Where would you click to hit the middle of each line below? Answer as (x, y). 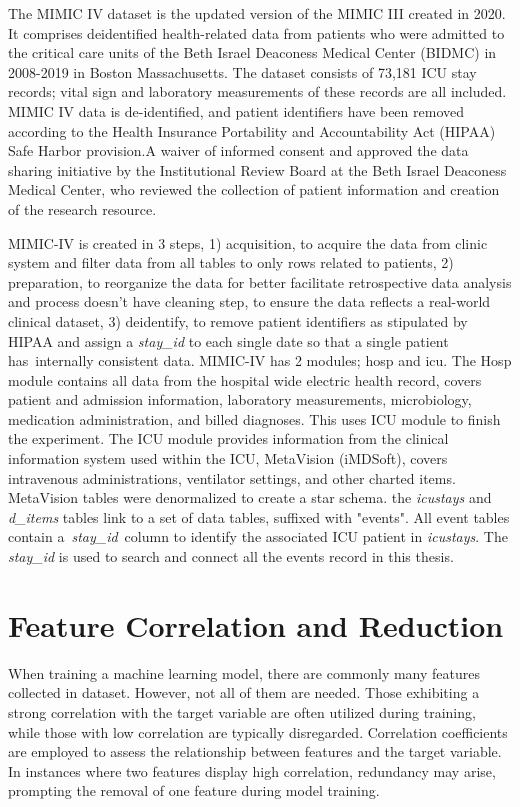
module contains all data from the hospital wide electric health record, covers (245, 379)
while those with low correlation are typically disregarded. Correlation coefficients (258, 731)
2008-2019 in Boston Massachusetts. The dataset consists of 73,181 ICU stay (242, 71)
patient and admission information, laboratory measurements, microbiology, (240, 399)
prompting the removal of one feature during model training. (194, 790)
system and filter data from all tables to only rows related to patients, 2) (231, 262)
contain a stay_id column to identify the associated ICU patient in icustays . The (258, 536)
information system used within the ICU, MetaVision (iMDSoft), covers (228, 458)
